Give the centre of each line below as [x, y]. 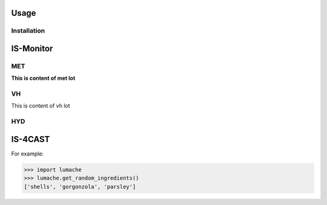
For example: [28, 154]
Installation [28, 31]
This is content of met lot [43, 78]
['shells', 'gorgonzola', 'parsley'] [80, 187]
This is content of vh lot [41, 106]
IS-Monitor [32, 49]
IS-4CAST [31, 139]
